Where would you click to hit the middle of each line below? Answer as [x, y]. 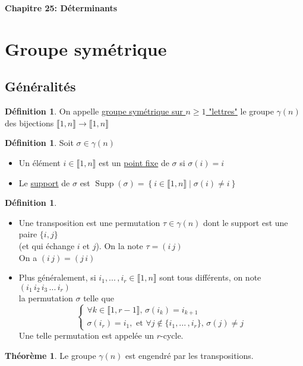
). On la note [119, 245]
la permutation [46, 297]
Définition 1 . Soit [39, 143]
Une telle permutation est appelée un [86, 335]
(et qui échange [47, 245]
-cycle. [172, 335]
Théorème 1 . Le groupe [50, 355]
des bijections [29, 122]
